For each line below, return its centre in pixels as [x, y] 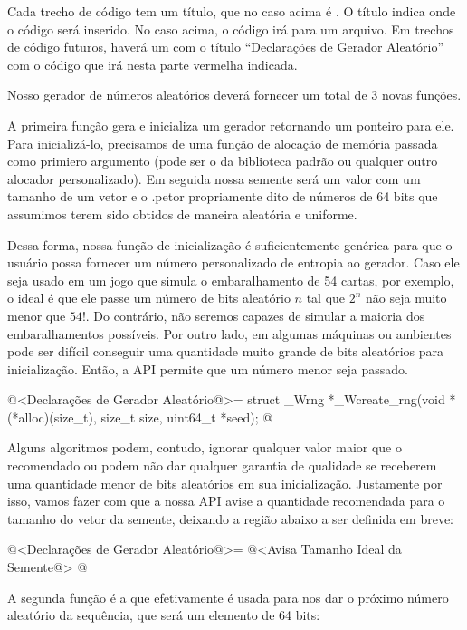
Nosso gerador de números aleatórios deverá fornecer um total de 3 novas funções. [234, 95]
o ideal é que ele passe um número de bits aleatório [149, 298]
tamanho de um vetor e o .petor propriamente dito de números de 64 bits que [223, 196]
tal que [326, 298]
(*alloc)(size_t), [52, 417]
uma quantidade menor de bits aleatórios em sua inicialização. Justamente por [225, 483]
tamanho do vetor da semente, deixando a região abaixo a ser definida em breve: [231, 518]
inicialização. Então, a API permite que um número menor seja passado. [208, 368]
